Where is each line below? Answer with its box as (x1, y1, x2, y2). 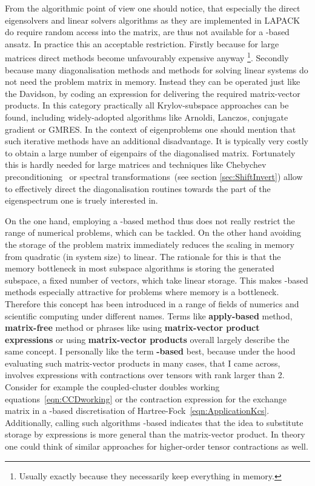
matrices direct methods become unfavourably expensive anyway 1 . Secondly (5, 50, 289, 64)
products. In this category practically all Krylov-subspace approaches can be (5, 99, 289, 112)
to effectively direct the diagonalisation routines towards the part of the (5, 182, 271, 195)
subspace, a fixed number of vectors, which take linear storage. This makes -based (5, 273, 308, 286)
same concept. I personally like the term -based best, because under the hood (5, 345, 296, 358)
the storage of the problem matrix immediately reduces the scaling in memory (5, 238, 294, 250)
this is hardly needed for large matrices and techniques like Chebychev (5, 158, 267, 171)
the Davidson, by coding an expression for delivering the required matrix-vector (5, 87, 300, 99)
